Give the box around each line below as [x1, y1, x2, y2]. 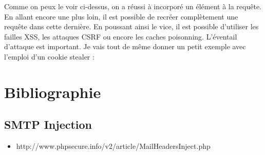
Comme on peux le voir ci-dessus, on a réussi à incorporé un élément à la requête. [4, 1, 262, 11]
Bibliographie [4, 81, 101, 102]
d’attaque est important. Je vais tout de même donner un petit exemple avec [4, 41, 246, 52]
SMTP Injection [4, 117, 92, 132]
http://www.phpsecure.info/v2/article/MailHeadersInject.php [16, 141, 211, 151]
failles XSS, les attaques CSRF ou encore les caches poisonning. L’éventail [4, 31, 237, 42]
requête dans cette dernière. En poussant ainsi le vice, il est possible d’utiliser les [4, 21, 259, 32]
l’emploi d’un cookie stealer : [4, 51, 94, 62]
